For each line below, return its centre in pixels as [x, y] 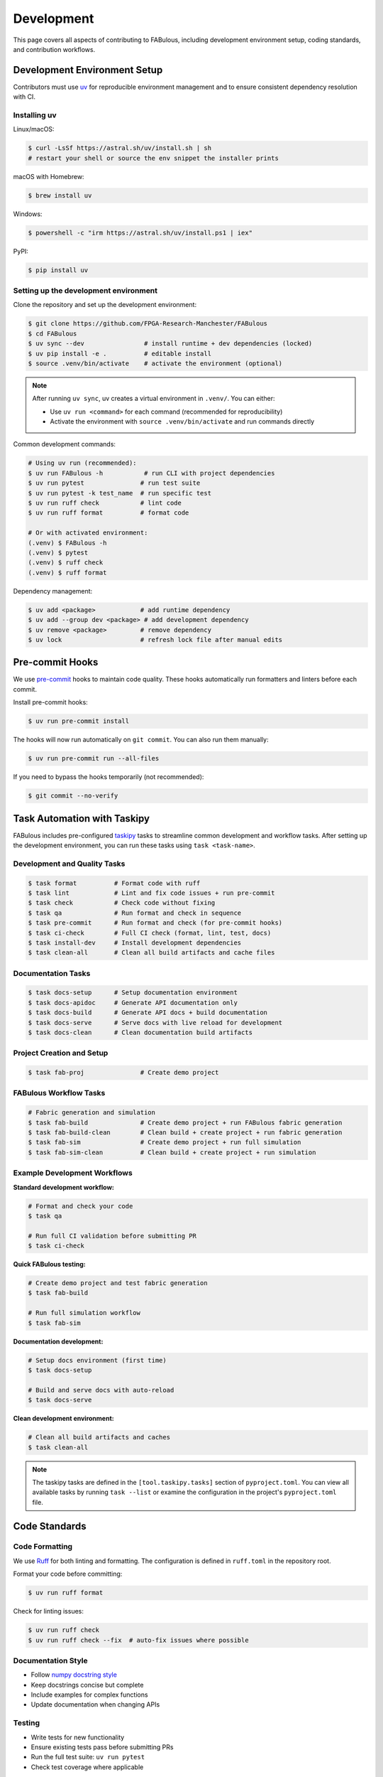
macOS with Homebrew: [49, 176]
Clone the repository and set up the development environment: [105, 305]
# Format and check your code [81, 1206]
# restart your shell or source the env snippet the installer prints [154, 158]
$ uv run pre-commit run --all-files [94, 758]
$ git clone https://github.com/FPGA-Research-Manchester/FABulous [148, 324]
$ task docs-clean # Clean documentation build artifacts [140, 1032]
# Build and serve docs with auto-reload [101, 1390]
